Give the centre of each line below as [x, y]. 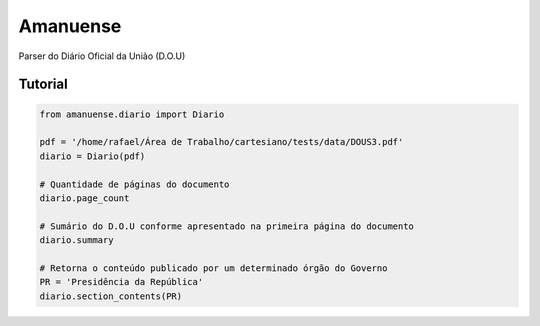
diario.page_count [84, 198]
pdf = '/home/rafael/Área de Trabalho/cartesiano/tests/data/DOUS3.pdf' [221, 142]
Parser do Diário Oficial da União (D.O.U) [102, 56]
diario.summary [76, 240]
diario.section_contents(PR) [111, 296]
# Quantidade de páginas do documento [134, 184]
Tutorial [43, 84]
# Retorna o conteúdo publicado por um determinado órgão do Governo [213, 268]
